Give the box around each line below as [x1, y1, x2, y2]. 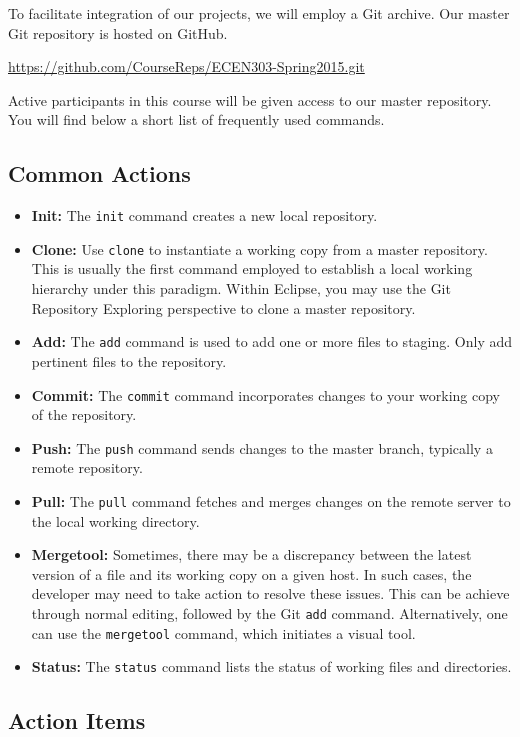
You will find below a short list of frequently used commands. [8, 109, 385, 130]
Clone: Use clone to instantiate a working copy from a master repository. [31, 238, 488, 259]
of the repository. [31, 404, 137, 425]
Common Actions [8, 158, 191, 189]
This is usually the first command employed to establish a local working [31, 258, 473, 279]
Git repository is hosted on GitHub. [8, 22, 228, 43]
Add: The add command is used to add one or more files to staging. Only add [31, 331, 512, 352]
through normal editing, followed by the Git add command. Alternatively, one [31, 603, 508, 624]
